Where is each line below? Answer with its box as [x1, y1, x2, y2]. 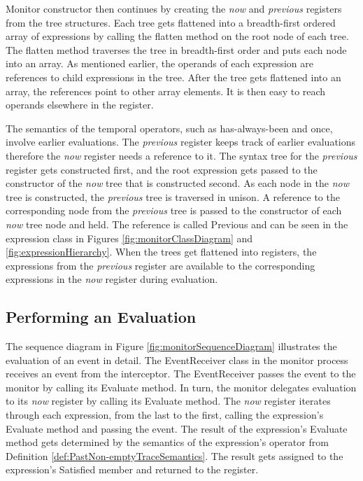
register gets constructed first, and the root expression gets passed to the [6, 162, 318, 176]
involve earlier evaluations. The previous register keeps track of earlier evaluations [6, 134, 356, 149]
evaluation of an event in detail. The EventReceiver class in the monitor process [6, 352, 348, 367]
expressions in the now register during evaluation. [6, 272, 218, 286]
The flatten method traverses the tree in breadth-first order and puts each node [6, 42, 347, 57]
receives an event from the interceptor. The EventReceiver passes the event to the [6, 366, 356, 381]
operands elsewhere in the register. [6, 97, 154, 112]
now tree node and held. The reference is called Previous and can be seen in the [6, 216, 348, 231]
